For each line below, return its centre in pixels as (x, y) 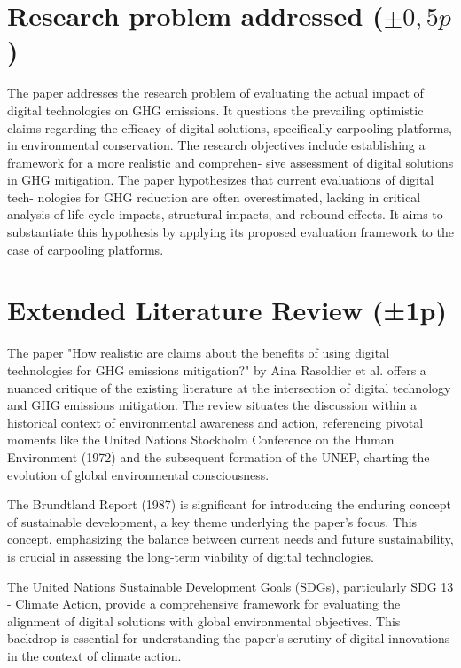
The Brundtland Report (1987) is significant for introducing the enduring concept (229, 504)
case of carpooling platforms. (86, 249)
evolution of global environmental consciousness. (138, 474)
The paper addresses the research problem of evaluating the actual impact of (215, 93)
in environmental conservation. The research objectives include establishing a (216, 145)
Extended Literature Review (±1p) (227, 310)
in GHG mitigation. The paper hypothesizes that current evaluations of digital (221, 180)
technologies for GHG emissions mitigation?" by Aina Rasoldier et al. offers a (217, 369)
